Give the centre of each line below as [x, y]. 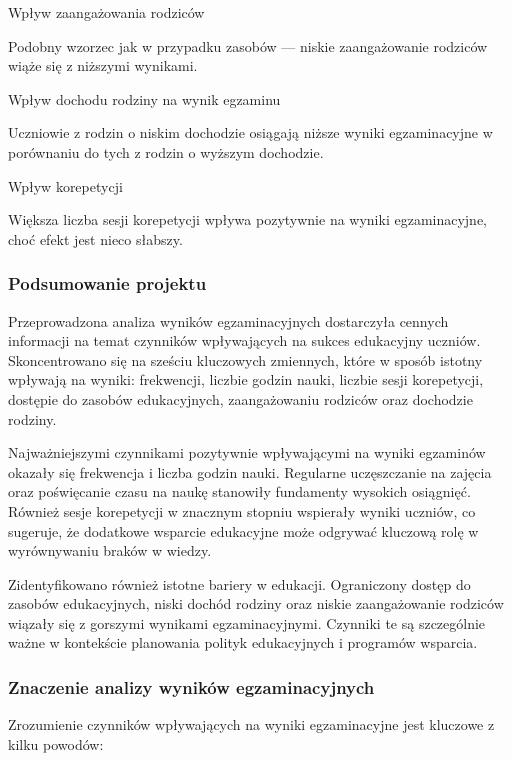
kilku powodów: [56, 743]
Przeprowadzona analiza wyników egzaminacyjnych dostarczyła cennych [228, 320]
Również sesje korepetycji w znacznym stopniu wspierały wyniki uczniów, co [242, 510]
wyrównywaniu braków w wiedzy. [110, 550]
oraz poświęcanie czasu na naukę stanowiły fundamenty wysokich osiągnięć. [239, 491]
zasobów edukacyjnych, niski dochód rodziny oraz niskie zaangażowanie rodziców [256, 603]
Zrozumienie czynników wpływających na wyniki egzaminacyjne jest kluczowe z [251, 724]
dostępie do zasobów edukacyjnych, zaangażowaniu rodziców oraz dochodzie [240, 398]
